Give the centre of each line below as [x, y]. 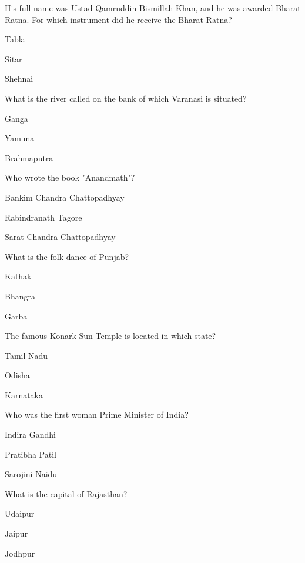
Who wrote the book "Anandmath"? [70, 177]
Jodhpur [20, 553]
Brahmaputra [29, 157]
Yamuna [20, 138]
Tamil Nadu [26, 355]
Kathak [18, 276]
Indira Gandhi [30, 434]
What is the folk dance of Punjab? [67, 256]
